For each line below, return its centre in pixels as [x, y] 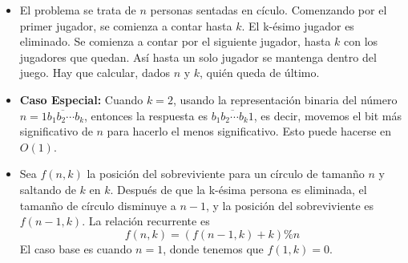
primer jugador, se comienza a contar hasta [126, 25]
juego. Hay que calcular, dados [95, 73]
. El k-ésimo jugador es [298, 25]
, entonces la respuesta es [146, 115]
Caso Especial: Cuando [81, 99]
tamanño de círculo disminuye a [98, 205]
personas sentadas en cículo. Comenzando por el [269, 10]
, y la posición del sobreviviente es [290, 205]
